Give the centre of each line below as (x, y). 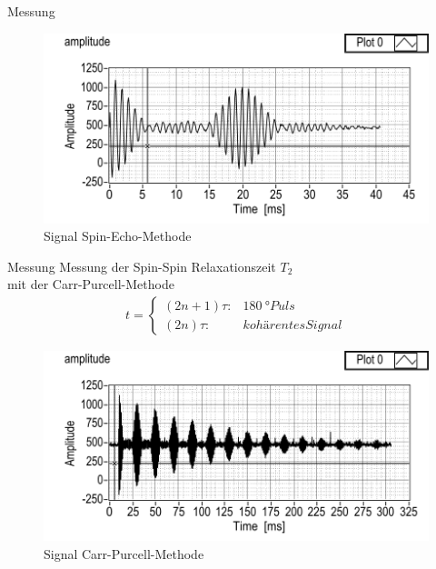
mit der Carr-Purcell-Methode (91, 284)
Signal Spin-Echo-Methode (118, 236)
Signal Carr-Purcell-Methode (124, 553)
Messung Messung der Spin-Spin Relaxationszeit (142, 266)
